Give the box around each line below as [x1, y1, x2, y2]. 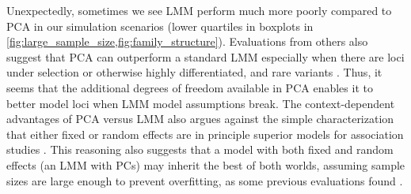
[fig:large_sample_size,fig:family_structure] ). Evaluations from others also [6, 33, 368, 50]
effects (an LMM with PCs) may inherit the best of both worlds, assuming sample [6, 156, 405, 173]
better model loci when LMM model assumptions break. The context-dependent [6, 95, 395, 111]
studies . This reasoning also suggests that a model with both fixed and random [6, 141, 394, 158]
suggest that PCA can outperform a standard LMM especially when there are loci [6, 48, 405, 65]
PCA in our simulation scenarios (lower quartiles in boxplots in [6, 17, 314, 34]
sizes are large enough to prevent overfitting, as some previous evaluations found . [6, 172, 403, 188]
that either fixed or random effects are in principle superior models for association [6, 125, 404, 142]
